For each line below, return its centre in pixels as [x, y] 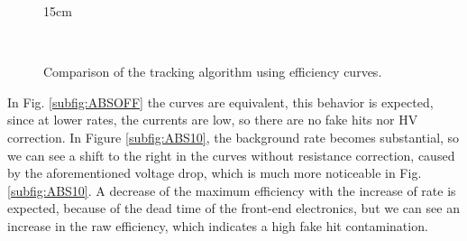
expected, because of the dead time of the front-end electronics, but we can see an [233, 208]
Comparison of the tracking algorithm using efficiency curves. [213, 72]
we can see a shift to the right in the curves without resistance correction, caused [231, 155]
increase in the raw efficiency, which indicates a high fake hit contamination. [218, 225]
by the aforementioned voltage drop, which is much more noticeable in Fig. [215, 173]
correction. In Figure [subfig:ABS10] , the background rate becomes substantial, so [233, 137]
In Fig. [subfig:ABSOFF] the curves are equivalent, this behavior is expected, [220, 102]
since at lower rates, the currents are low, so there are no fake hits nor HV [213, 120]
